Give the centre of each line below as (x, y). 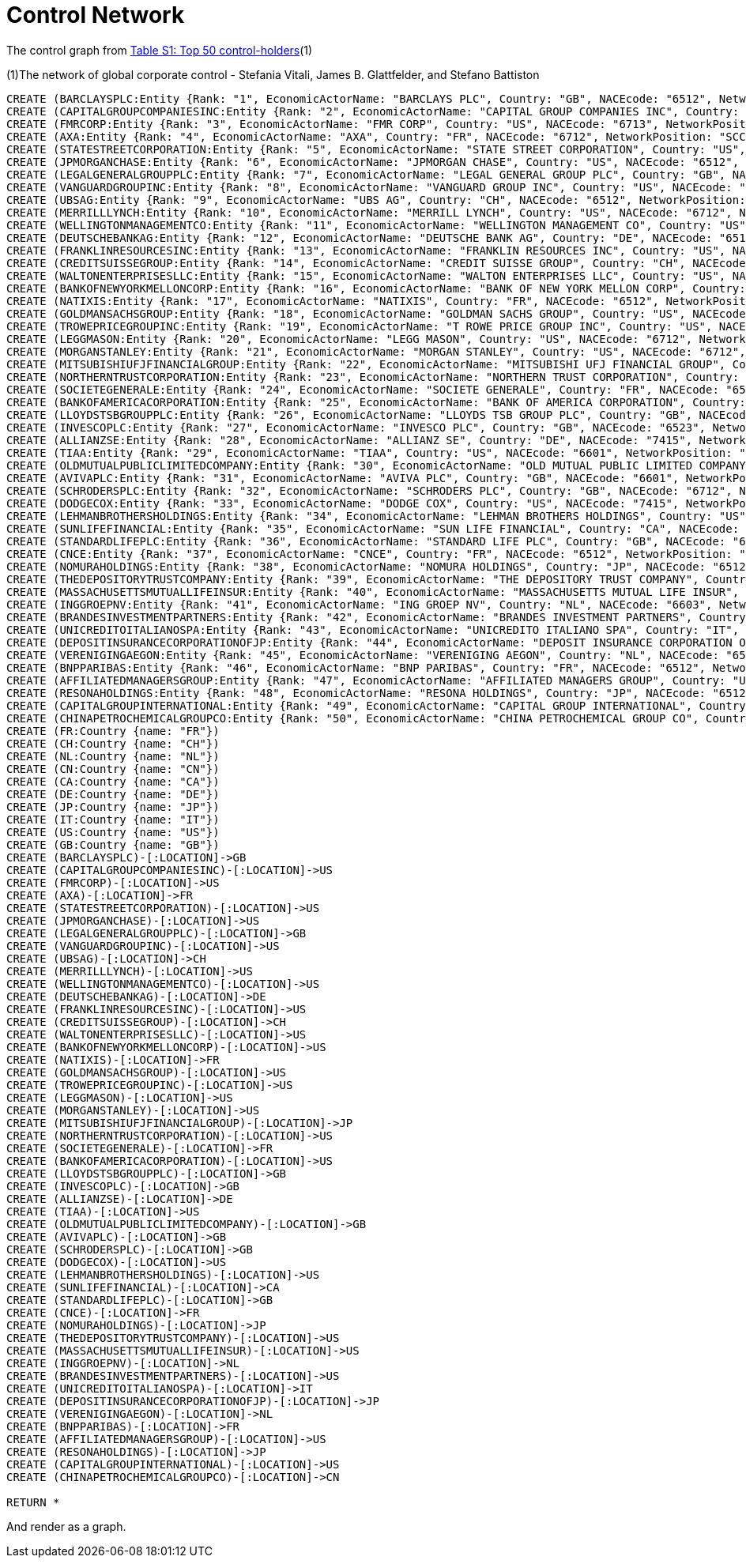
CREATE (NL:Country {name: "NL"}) (113, 756)
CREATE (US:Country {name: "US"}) (113, 832)
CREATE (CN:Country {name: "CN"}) (113, 769)
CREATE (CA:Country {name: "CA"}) (113, 781)
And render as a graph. (66, 1526)
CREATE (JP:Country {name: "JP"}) (113, 806)
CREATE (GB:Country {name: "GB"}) (113, 844)
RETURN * (33, 1502)
